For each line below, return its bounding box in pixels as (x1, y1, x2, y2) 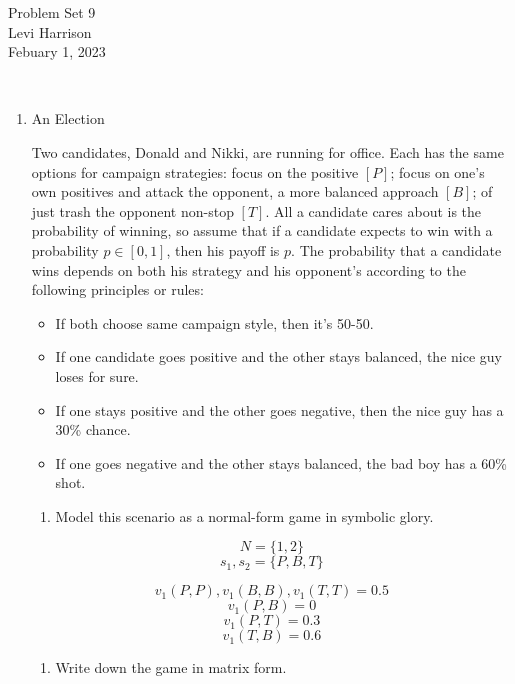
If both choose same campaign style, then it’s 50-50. (55, 312, 374, 333)
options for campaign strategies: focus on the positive (31, 161, 359, 182)
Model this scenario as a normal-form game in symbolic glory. (55, 505, 434, 526)
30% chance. (55, 419, 131, 440)
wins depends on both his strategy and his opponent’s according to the (31, 259, 466, 280)
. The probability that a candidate (291, 239, 502, 260)
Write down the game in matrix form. (55, 657, 287, 678)
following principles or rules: (31, 279, 204, 300)
